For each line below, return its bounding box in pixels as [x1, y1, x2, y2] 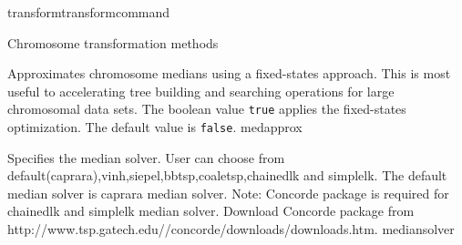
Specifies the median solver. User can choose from [7, 148, 285, 167]
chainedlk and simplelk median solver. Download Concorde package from [7, 201, 415, 220]
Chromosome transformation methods [7, 33, 219, 52]
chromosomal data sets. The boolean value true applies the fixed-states [7, 99, 406, 118]
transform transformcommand [7, 3, 170, 21]
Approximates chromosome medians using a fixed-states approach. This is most [7, 64, 451, 83]
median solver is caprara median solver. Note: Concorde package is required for [7, 183, 449, 202]
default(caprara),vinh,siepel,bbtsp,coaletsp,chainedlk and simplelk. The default [7, 166, 447, 185]
